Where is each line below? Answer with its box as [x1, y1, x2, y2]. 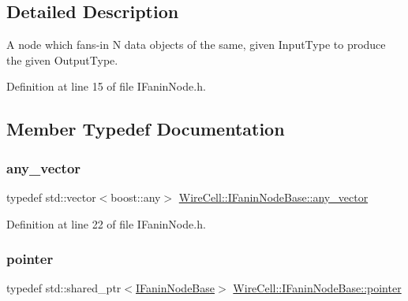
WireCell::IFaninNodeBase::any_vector [178, 188, 369, 205]
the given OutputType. [6, 51, 118, 68]
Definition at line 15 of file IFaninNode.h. [6, 78, 206, 95]
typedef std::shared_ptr [6, 280, 122, 296]
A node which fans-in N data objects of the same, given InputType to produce [6, 36, 386, 53]
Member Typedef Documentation [6, 117, 285, 141]
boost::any [110, 188, 161, 205]
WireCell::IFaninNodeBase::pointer [233, 280, 402, 296]
